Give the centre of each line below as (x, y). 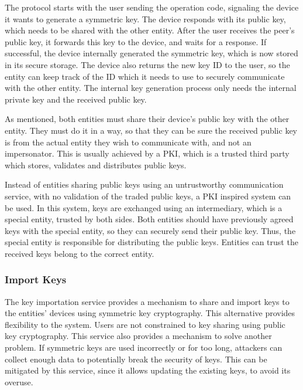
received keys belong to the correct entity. (80, 253)
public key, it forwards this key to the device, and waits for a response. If (136, 41)
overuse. (19, 381)
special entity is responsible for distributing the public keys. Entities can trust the (151, 242)
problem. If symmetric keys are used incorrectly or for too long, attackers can (144, 347)
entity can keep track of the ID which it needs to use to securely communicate (145, 76)
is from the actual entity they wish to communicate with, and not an (128, 142)
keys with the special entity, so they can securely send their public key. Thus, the (150, 230)
